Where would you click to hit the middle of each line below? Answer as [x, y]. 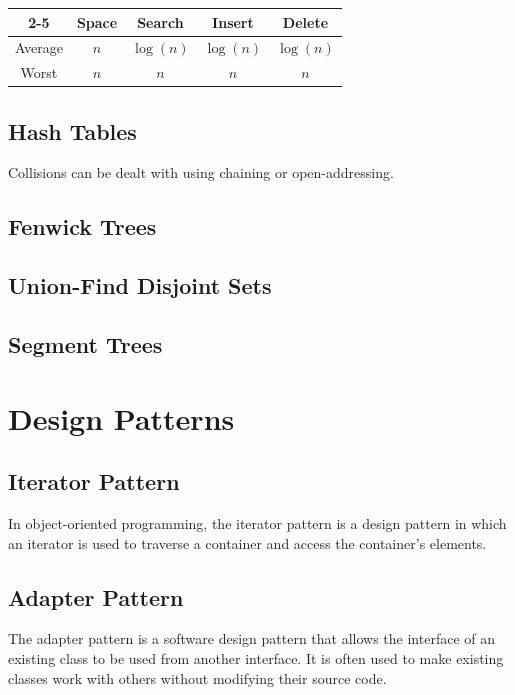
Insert [233, 21]
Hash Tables [72, 130]
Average [39, 47]
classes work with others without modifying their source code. [197, 677]
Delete [305, 21]
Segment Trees [85, 344]
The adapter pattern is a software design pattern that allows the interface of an [251, 638]
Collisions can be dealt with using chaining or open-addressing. [201, 172]
